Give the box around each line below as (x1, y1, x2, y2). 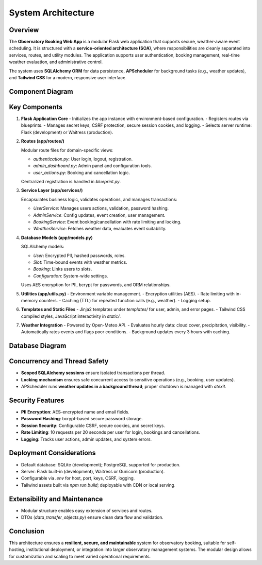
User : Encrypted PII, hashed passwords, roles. (33, 253, 126, 258)
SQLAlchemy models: (21, 243, 65, 250)
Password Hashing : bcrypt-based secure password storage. (21, 416, 143, 422)
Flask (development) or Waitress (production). (21, 129, 114, 135)
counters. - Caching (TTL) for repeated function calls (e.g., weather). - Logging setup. (39, 297, 211, 303)
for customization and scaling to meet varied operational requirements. (9, 553, 151, 559)
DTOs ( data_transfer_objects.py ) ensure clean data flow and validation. (21, 514, 164, 520)
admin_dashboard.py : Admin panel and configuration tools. (33, 163, 152, 169)
